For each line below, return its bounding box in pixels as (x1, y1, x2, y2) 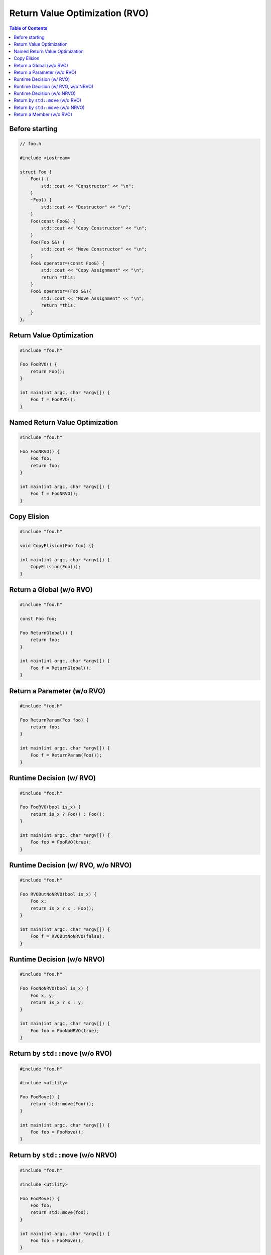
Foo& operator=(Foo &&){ (30, 289, 92, 294)
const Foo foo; (20, 616, 57, 622)
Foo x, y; (30, 992, 55, 998)
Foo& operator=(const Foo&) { (30, 260, 105, 266)
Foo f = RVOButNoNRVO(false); (30, 934, 105, 939)
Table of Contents (9, 25, 48, 31)
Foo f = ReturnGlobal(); (30, 665, 92, 671)
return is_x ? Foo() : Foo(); (30, 811, 105, 817)
